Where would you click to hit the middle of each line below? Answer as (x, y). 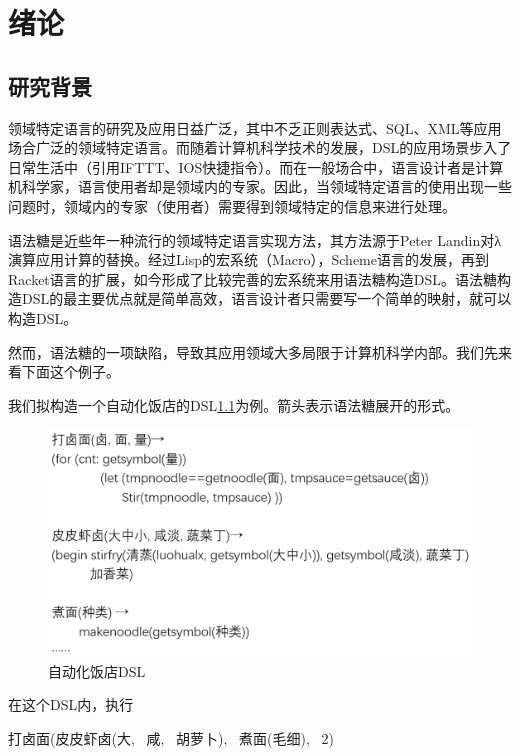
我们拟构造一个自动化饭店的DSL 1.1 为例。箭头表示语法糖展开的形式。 (234, 404)
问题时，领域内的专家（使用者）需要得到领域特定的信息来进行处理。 (232, 205)
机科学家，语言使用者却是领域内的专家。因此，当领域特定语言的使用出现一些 (260, 186)
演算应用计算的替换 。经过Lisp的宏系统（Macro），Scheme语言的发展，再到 (248, 259)
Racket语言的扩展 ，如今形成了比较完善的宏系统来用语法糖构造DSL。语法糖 (253, 278)
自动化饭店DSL (97, 670)
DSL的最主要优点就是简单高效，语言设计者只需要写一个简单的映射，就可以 (266, 298)
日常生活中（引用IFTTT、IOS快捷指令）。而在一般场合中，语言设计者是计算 (256, 166)
